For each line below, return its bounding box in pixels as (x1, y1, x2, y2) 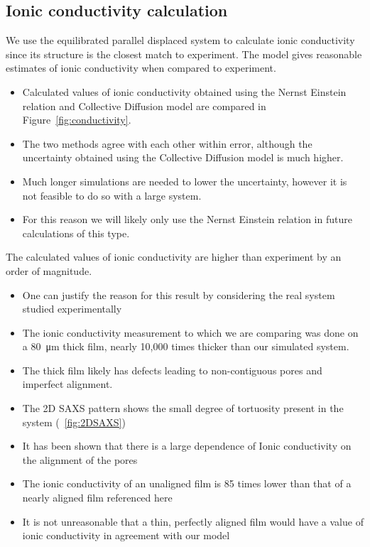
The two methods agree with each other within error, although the (22, 136, 312, 151)
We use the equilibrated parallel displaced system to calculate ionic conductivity (6, 33, 355, 48)
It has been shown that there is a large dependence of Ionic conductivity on (22, 438, 352, 453)
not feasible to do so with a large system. (22, 188, 202, 202)
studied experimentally (22, 301, 122, 316)
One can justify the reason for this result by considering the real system (22, 287, 335, 302)
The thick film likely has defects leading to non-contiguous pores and (22, 362, 322, 377)
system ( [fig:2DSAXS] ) (22, 414, 126, 429)
